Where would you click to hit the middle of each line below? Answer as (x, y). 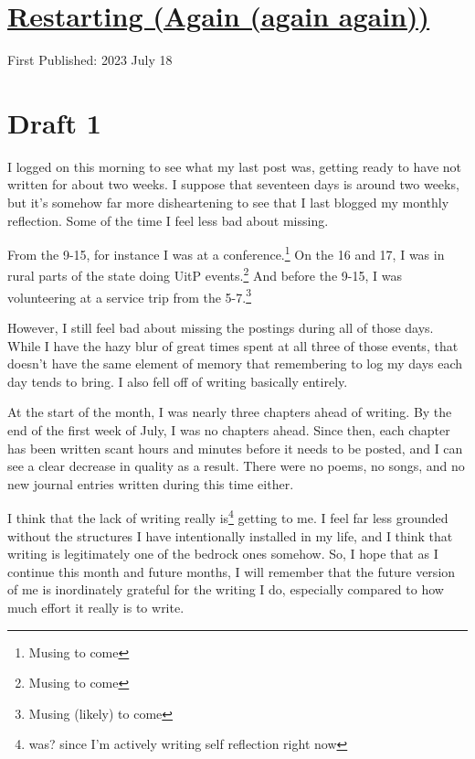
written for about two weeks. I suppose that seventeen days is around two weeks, (233, 184)
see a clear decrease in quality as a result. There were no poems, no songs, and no (236, 466)
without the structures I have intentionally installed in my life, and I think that (230, 535)
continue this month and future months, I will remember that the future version (232, 571)
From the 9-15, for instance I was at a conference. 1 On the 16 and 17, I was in (226, 253)
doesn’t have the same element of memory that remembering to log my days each (235, 363)
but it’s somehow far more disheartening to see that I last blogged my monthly (228, 203)
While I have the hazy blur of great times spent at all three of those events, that (233, 345)
